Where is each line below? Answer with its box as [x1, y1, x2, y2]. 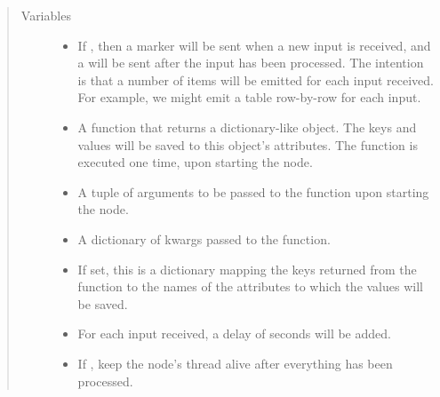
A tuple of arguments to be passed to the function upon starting [77, 182, 429, 201]
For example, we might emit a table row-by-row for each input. [77, 88, 421, 107]
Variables [20, 6, 71, 24]
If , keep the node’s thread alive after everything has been [77, 353, 393, 372]
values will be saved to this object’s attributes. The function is [77, 135, 418, 154]
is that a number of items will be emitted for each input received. [77, 70, 435, 89]
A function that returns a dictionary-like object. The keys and [77, 117, 417, 136]
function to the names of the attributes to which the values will [77, 277, 423, 296]
